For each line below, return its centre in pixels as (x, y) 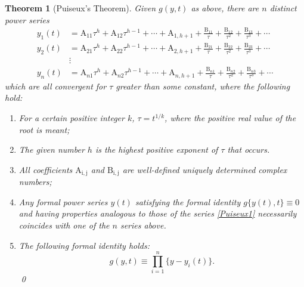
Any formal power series (63, 201)
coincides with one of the (64, 225)
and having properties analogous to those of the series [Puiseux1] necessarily (158, 213)
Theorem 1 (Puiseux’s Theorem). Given (80, 8)
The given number (52, 149)
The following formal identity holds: (84, 245)
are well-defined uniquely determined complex (205, 169)
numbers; (35, 182)
